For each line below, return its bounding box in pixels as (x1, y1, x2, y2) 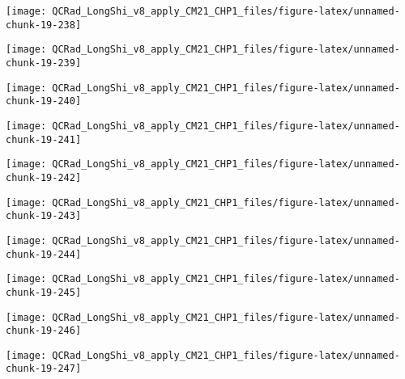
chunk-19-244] (6, 248, 82, 260)
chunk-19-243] (6, 210, 82, 222)
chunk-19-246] (6, 325, 82, 337)
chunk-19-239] (6, 57, 82, 69)
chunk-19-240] (6, 95, 82, 107)
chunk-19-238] (6, 19, 82, 31)
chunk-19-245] (6, 286, 82, 298)
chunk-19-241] (6, 133, 82, 145)
